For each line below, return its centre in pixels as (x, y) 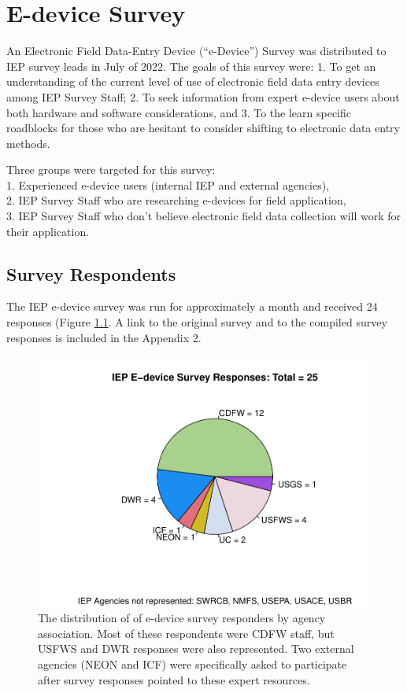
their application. (48, 231)
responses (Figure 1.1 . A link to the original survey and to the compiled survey (197, 322)
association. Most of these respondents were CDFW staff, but (186, 633)
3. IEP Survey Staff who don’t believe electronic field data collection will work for (204, 216)
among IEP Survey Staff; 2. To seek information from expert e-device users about (203, 96)
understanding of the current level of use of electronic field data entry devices (193, 81)
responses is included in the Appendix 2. (104, 337)
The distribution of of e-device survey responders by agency (182, 618)
